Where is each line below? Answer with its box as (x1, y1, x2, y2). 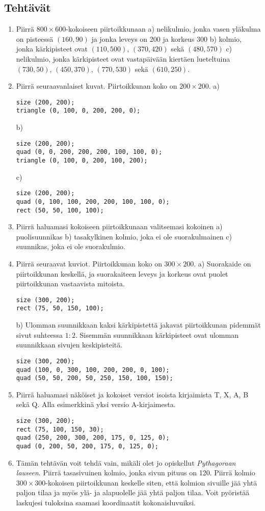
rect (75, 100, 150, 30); (16, 425, 104, 433)
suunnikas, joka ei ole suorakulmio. (16, 241, 125, 252)
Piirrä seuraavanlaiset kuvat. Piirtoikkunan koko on (16, 80, 177, 91)
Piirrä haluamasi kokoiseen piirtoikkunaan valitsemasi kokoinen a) (16, 221, 223, 232)
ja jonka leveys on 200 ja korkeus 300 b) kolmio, (91, 33, 242, 44)
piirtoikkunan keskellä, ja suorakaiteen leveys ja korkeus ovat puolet (16, 268, 228, 279)
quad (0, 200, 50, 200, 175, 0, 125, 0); (16, 442, 158, 450)
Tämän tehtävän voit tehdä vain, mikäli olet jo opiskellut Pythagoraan (16, 457, 236, 468)
